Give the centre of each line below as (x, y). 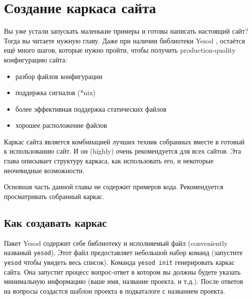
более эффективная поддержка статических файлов (91, 109)
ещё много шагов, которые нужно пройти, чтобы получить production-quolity (120, 50)
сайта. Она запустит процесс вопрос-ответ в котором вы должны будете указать (122, 271)
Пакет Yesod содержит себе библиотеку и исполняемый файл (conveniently (116, 243)
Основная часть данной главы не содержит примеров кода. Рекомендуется (114, 187)
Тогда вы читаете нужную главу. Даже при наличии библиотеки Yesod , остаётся (125, 40)
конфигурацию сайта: (36, 59)
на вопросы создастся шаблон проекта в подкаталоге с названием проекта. (115, 290)
